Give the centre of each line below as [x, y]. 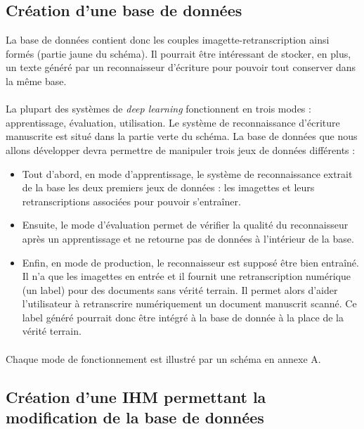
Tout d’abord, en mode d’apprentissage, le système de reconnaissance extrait [187, 173]
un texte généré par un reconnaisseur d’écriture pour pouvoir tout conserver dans [181, 67]
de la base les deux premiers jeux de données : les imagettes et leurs [168, 187]
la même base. [36, 81]
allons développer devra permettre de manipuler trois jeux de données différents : [181, 149]
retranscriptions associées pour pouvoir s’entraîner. [131, 201]
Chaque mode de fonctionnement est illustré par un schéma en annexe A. [163, 358]
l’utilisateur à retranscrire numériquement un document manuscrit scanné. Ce [189, 303]
